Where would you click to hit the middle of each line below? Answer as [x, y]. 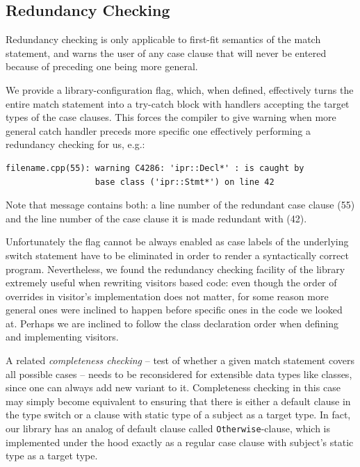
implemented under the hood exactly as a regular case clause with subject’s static [180, 442]
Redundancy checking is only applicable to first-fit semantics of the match [163, 39]
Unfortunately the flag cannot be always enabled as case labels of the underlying [177, 241]
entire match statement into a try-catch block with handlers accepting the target [178, 103]
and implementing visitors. [62, 337]
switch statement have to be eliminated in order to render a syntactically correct [177, 255]
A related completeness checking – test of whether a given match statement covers [180, 360]
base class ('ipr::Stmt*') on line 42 [185, 182]
